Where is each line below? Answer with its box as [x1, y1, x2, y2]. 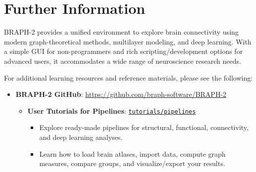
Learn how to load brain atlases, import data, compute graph [39, 148, 226, 159]
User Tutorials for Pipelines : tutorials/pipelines [27, 105, 196, 116]
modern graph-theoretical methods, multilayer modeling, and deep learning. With [4, 36, 252, 46]
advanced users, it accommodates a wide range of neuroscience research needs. [4, 55, 241, 66]
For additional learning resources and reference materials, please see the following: [4, 72, 253, 83]
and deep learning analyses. [39, 131, 123, 142]
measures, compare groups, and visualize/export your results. [39, 158, 225, 169]
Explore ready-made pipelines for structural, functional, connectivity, [39, 122, 249, 132]
